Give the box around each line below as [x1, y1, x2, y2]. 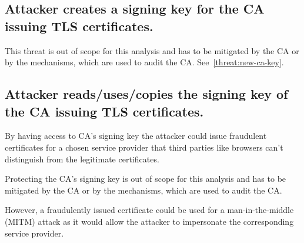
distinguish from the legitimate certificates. [5, 152, 159, 165]
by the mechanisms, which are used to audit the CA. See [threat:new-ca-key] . [5, 56, 284, 68]
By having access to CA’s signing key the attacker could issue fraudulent [5, 129, 267, 142]
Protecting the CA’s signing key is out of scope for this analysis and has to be [5, 172, 286, 185]
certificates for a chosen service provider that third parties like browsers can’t [5, 141, 283, 153]
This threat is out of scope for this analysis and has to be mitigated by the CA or [5, 44, 299, 56]
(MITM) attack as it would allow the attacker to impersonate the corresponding [5, 215, 294, 227]
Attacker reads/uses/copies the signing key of [5, 85, 288, 103]
